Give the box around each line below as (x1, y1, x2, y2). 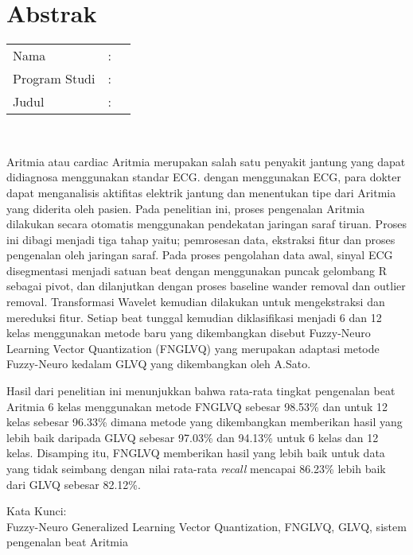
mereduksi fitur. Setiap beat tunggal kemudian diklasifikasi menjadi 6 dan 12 (6, 309, 382, 325)
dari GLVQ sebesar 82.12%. (6, 475, 141, 492)
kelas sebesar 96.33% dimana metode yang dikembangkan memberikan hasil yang (6, 413, 403, 430)
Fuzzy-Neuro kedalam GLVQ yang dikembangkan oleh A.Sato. (6, 355, 311, 372)
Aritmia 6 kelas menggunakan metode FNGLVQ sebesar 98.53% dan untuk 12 (6, 398, 388, 414)
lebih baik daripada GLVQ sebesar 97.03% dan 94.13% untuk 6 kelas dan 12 (6, 429, 379, 445)
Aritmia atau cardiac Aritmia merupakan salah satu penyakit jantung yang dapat (6, 153, 406, 169)
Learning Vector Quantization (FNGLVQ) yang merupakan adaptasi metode (6, 340, 380, 356)
